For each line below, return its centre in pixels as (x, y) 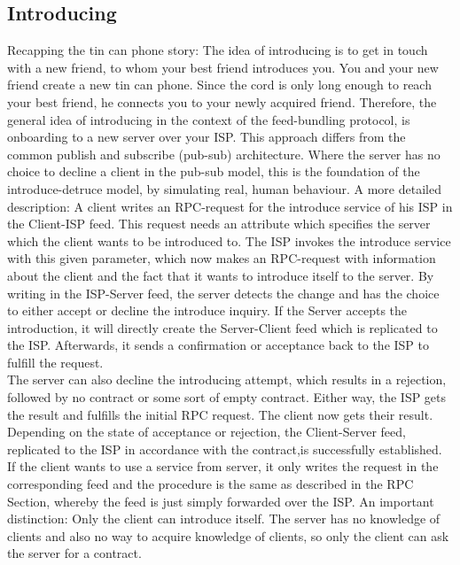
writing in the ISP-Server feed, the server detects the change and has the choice (223, 293)
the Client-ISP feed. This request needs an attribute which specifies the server (219, 224)
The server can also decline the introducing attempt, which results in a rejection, (227, 379)
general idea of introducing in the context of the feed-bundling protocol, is (209, 119)
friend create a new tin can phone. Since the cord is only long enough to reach (219, 85)
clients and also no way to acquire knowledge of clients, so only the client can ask (228, 535)
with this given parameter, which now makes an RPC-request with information (222, 258)
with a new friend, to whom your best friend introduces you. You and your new (223, 67)
